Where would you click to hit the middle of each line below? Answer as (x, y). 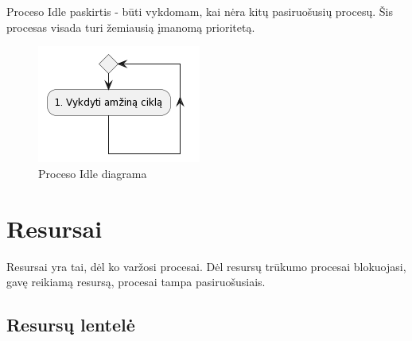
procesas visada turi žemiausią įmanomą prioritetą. (131, 27)
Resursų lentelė (71, 325)
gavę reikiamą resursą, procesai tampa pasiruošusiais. (136, 282)
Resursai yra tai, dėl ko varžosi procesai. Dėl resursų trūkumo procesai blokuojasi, (206, 266)
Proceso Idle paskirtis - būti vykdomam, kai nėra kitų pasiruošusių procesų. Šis (200, 11)
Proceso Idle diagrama (93, 173)
